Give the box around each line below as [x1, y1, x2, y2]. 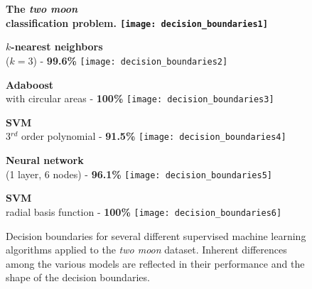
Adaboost [6, 77, 54, 92]
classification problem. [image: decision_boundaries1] [6, 15, 268, 30]
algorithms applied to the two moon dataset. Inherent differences [6, 242, 287, 257]
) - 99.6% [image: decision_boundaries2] [33, 53, 228, 67]
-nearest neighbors [11, 39, 103, 54]
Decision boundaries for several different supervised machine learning [6, 228, 306, 243]
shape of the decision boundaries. [6, 270, 150, 285]
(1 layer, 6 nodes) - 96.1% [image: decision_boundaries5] [6, 166, 272, 181]
